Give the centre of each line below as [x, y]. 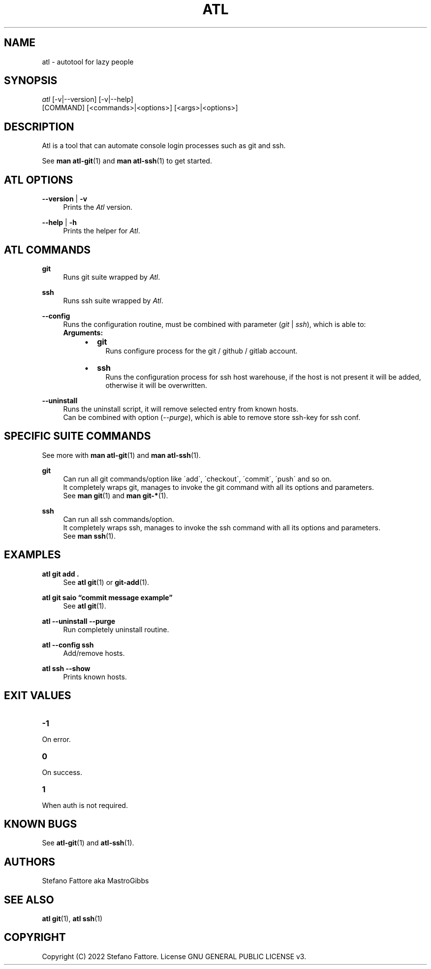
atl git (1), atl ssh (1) [72, 919]
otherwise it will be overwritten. [156, 385]
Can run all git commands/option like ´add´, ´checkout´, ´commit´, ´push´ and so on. [197, 479]
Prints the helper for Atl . [102, 231]
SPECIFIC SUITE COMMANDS [77, 436]
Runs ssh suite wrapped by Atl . [113, 300]
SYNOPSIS [31, 81]
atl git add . [61, 574]
